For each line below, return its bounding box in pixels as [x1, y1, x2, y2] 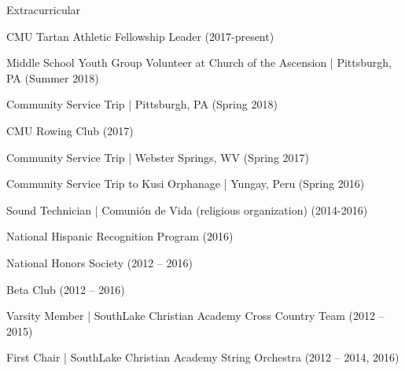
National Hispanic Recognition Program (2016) [6, 228, 234, 244]
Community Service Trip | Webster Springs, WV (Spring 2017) [6, 149, 309, 165]
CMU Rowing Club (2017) [6, 122, 134, 138]
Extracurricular [6, 2, 81, 17]
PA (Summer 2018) [6, 69, 99, 86]
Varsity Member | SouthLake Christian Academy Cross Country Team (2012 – [6, 307, 385, 324]
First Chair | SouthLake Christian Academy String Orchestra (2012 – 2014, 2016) [6, 349, 399, 365]
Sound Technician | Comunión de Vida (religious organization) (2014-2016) [6, 201, 368, 218]
